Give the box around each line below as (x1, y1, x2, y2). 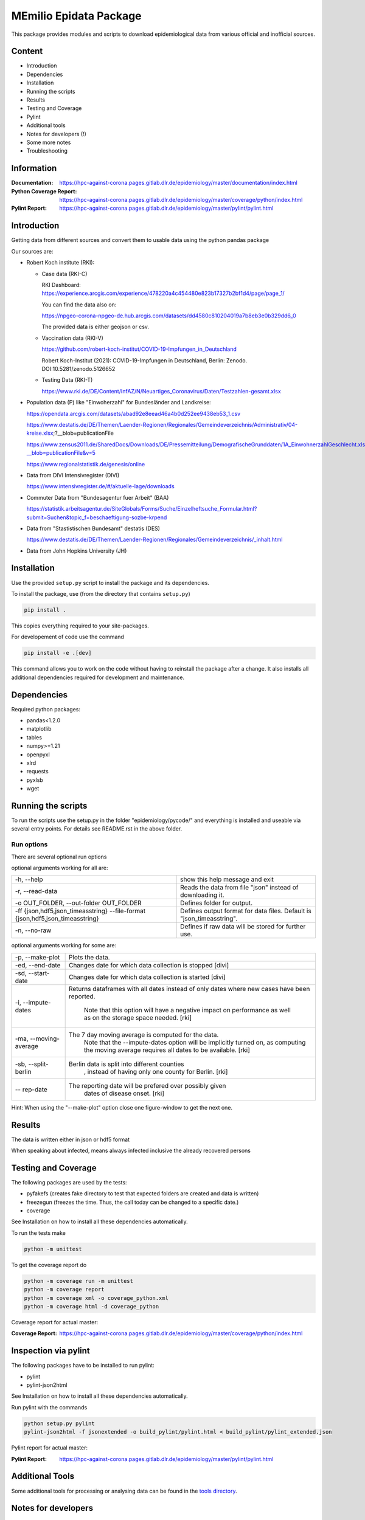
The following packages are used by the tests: (11, 1178, 127, 1186)
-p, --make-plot (15, 953, 60, 961)
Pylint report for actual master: (11, 1444, 88, 1451)
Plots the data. (68, 953, 110, 961)
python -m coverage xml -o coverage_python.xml (24, 1294, 169, 1301)
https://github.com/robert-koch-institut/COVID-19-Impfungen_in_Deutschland (41, 345, 237, 353)
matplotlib (26, 725, 52, 733)
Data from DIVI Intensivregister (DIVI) (26, 471, 120, 478)
